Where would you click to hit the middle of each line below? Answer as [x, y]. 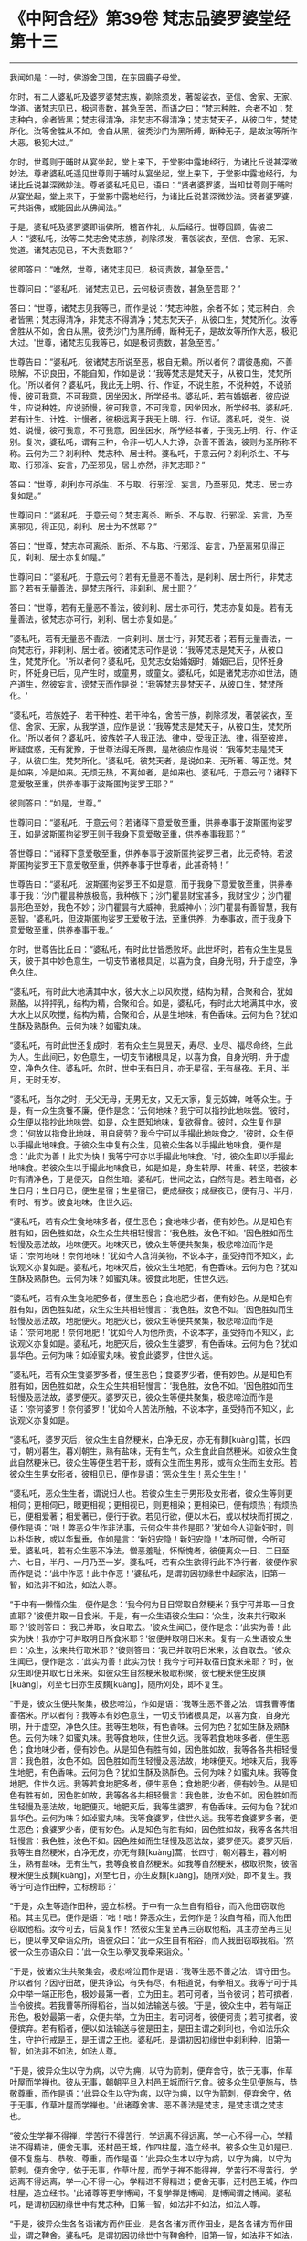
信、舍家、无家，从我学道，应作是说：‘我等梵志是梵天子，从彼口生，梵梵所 [151, 726]
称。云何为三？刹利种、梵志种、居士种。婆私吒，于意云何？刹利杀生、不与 [149, 453]
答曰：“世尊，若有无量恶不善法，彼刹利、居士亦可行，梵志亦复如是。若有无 [152, 607]
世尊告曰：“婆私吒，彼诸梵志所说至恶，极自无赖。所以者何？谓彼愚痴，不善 [152, 361]
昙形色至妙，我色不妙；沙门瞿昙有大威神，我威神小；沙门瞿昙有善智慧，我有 [153, 907]
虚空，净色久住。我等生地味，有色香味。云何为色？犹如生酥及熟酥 [165, 1726]
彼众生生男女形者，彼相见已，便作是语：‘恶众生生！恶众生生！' [128, 1474]
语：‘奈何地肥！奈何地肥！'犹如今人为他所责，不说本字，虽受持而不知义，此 [152, 1332]
